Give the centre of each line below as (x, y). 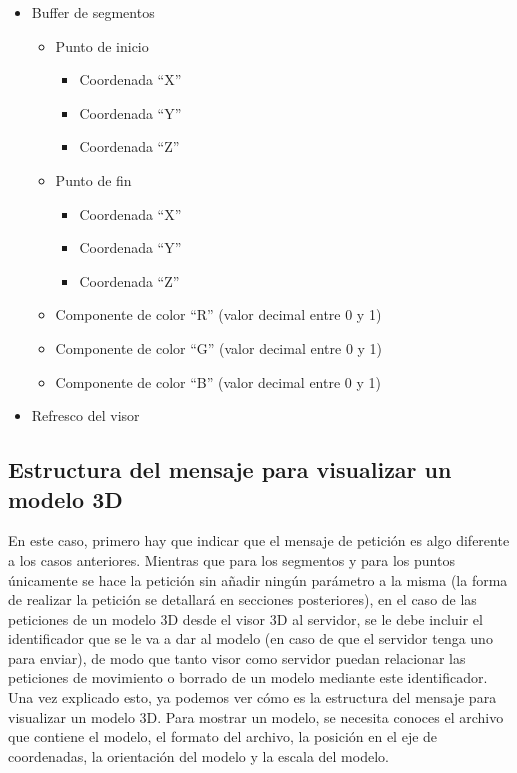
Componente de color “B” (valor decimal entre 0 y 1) (218, 381)
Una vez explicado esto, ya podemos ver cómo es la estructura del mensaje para (252, 697)
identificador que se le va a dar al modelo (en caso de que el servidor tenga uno (250, 638)
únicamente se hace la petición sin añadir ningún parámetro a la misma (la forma (258, 579)
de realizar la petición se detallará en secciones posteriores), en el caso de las (242, 599)
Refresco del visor (85, 415)
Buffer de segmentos (93, 12)
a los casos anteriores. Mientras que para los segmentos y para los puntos (231, 559)
